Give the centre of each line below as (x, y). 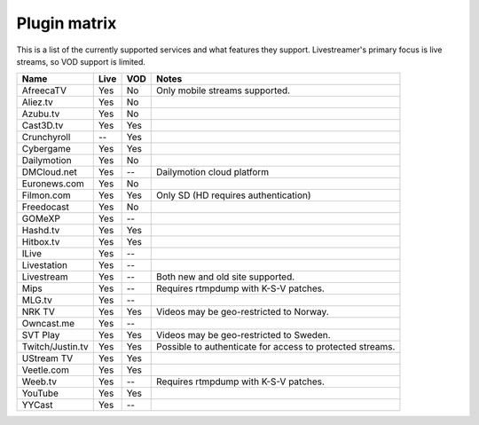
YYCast (37, 405)
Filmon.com (46, 195)
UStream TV (47, 358)
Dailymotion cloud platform (213, 172)
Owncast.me (48, 324)
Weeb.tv (39, 382)
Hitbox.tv (41, 242)
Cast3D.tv (43, 126)
